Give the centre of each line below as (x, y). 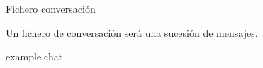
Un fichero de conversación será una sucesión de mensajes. (132, 32)
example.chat (34, 56)
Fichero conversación (51, 8)
